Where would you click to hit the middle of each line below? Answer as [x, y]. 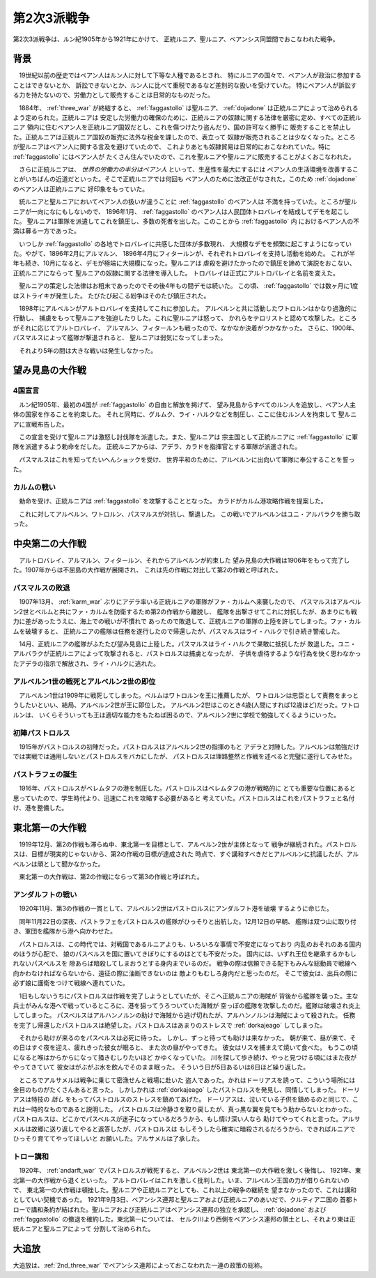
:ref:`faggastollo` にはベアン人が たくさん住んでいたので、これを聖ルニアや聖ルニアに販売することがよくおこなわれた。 [184, 156]
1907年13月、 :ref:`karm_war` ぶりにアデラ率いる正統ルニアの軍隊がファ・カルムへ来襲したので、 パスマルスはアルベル [190, 602]
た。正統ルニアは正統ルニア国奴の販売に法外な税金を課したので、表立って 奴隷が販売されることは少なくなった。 [175, 137]
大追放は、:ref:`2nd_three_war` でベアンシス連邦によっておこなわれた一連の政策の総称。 [140, 1265]
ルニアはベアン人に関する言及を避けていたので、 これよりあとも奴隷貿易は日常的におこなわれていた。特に [178, 147]
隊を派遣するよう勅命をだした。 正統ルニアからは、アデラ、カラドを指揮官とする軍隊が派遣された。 [157, 447]
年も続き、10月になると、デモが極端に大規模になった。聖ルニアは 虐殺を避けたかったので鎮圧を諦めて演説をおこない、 [184, 263]
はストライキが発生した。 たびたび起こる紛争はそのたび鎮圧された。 [111, 296]
